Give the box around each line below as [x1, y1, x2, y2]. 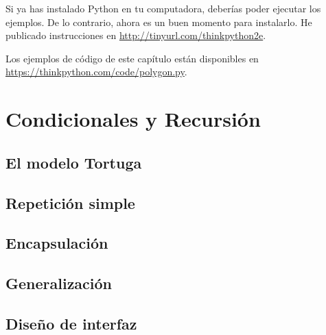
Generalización [5, 273, 113, 294]
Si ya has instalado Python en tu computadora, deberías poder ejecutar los [5, 1, 321, 15]
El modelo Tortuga [5, 151, 142, 173]
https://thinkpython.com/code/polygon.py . [5, 64, 187, 79]
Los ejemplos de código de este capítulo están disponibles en [5, 51, 259, 65]
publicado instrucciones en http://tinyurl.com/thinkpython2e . [5, 28, 266, 42]
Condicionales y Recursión [5, 105, 261, 133]
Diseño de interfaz [5, 312, 137, 334]
